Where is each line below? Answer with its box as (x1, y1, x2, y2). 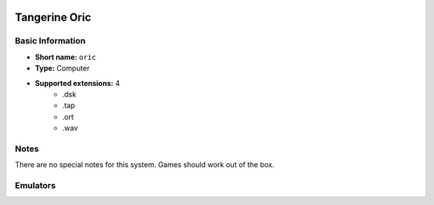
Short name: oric (35, 52, 96, 62)
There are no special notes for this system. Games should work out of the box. (14, 160, 275, 170)
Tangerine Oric (14, 10, 92, 24)
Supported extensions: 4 (35, 78, 121, 88)
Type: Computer (35, 64, 90, 73)
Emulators (14, 180, 56, 191)
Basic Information (14, 35, 86, 47)
